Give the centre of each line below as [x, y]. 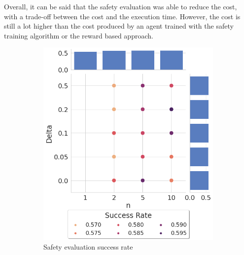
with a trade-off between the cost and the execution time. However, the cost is [122, 16]
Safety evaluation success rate [88, 247]
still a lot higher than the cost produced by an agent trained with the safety [119, 26]
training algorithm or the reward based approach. [79, 35]
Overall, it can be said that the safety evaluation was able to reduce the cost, [121, 6]
